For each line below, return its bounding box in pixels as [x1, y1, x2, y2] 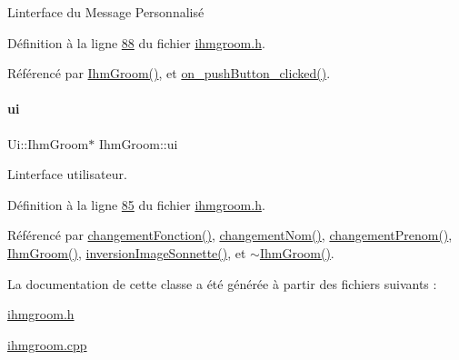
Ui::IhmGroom [7, 134, 89, 153]
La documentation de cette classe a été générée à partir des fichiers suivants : [7, 274, 437, 293]
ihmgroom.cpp [7, 335, 87, 354]
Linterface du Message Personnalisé [7, 3, 205, 21]
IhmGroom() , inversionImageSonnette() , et [7, 243, 246, 262]
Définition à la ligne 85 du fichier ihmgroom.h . [7, 195, 265, 214]
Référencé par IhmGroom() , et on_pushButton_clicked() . [7, 64, 331, 83]
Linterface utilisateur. [7, 165, 127, 184]
